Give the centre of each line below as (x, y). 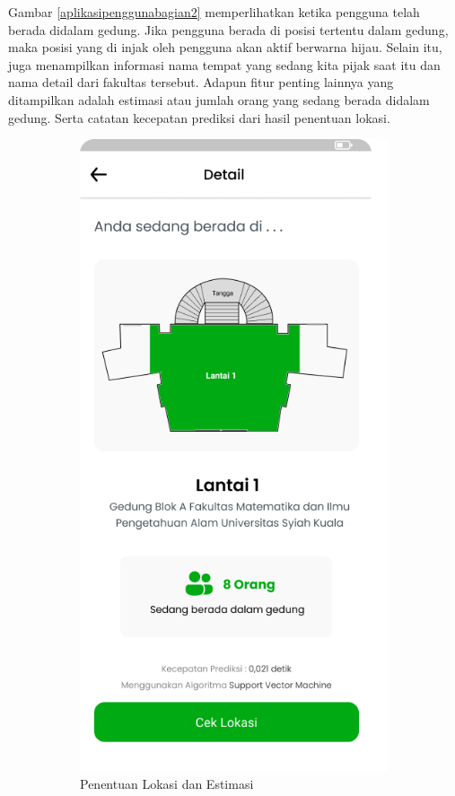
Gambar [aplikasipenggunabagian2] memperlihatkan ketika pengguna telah (214, 12)
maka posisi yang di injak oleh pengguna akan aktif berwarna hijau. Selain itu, (225, 47)
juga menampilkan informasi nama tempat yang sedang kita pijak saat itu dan (224, 64)
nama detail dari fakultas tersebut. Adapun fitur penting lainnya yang (201, 82)
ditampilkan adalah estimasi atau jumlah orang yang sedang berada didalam (219, 99)
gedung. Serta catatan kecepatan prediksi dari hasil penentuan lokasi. (199, 117)
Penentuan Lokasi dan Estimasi (167, 783)
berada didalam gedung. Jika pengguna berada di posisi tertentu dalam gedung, (228, 29)
